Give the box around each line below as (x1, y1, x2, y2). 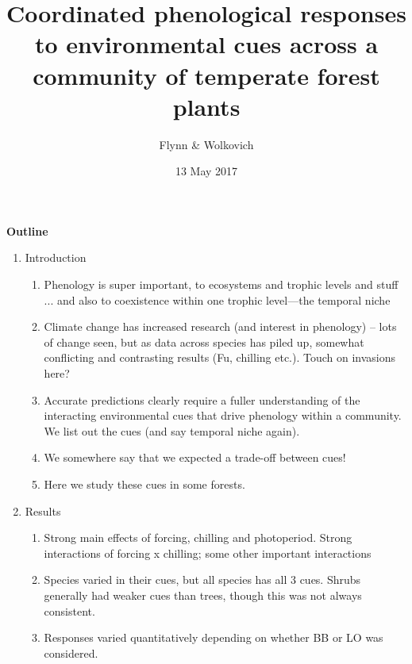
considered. (44, 644, 98, 661)
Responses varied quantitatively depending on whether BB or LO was (44, 629, 383, 646)
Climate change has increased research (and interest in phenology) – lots (44, 318, 397, 335)
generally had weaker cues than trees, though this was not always (44, 586, 362, 603)
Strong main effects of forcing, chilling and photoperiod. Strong (44, 529, 352, 546)
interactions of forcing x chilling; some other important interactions (44, 544, 372, 561)
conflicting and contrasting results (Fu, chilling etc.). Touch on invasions (44, 349, 396, 366)
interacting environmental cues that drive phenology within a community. (44, 407, 402, 424)
